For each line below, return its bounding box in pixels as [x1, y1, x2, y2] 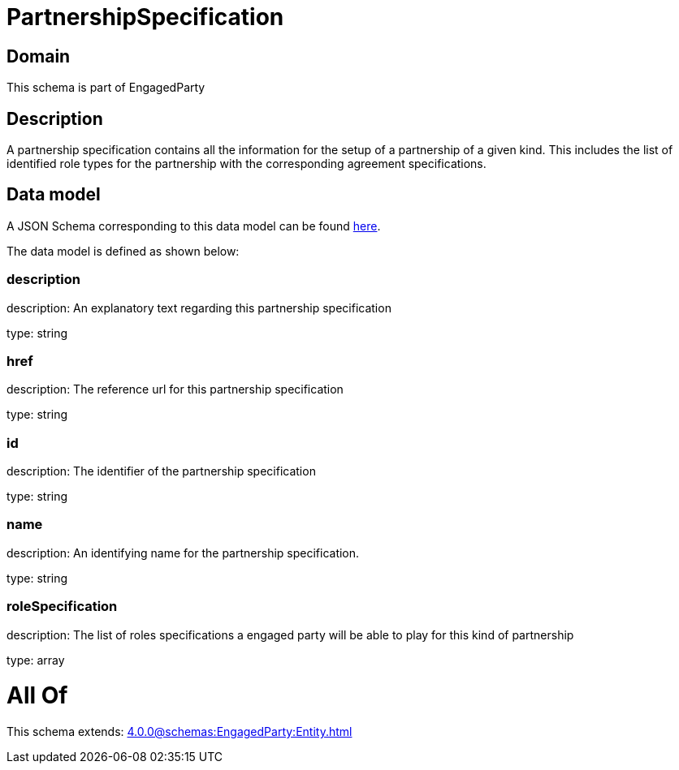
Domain [6, 45, 71, 67]
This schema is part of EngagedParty [6, 80, 205, 95]
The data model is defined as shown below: [6, 243, 240, 258]
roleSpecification [6, 598, 118, 615]
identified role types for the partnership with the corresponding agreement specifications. [6, 157, 487, 171]
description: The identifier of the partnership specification [6, 464, 316, 479]
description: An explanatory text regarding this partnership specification [6, 300, 391, 315]
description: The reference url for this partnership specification [6, 382, 344, 397]
